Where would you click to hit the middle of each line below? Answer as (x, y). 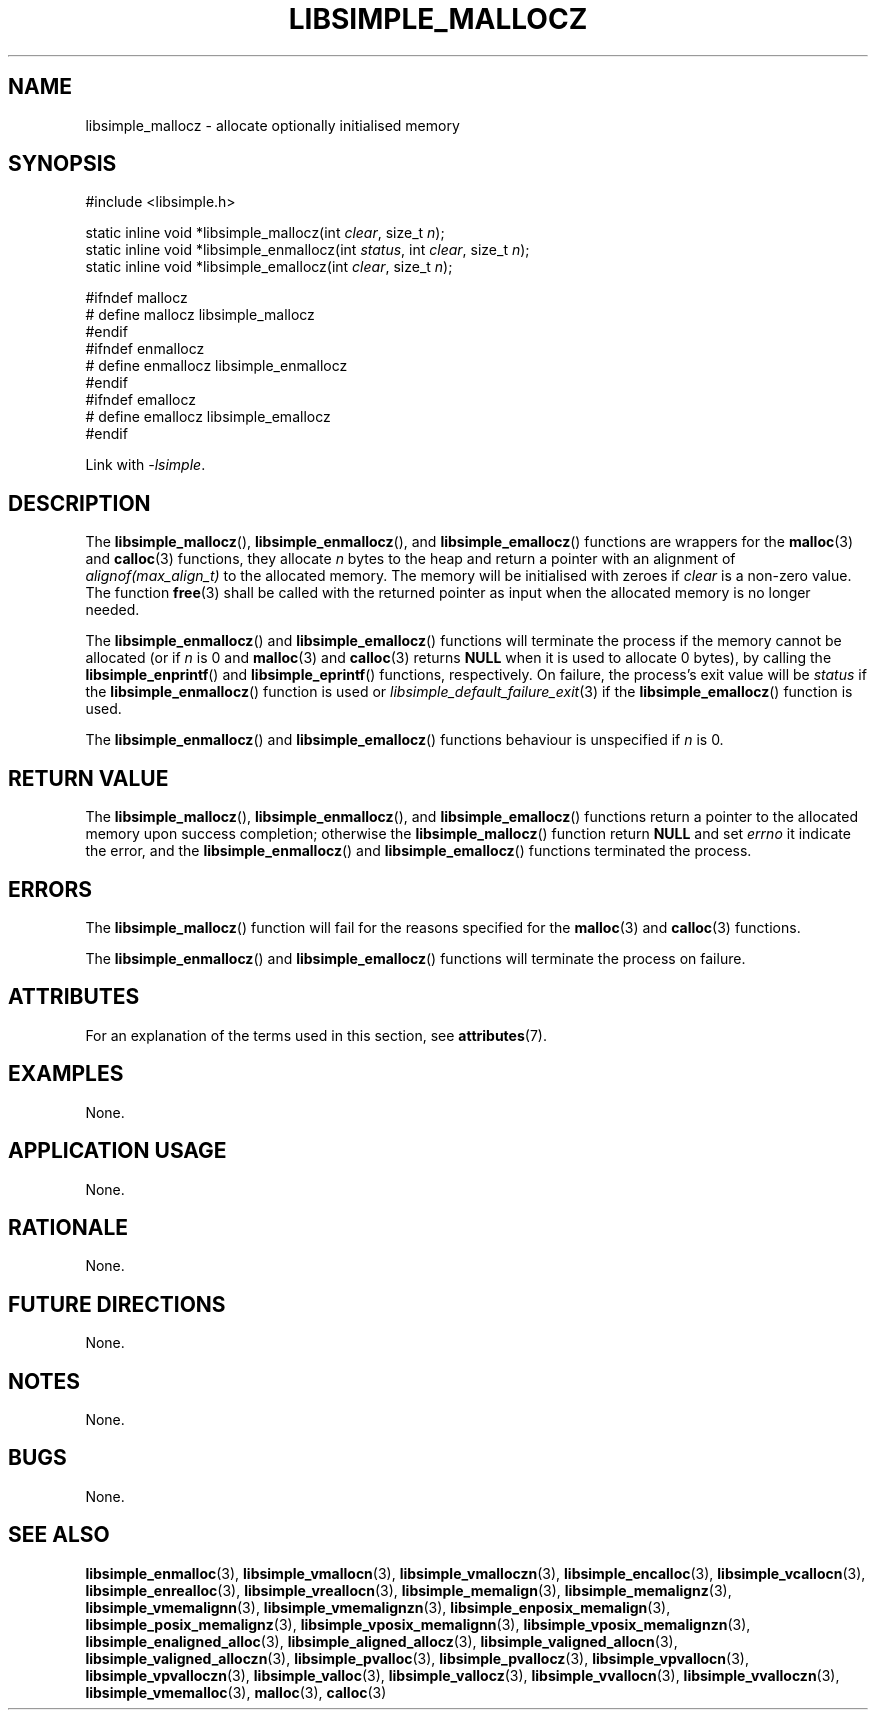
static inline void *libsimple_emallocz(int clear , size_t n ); (269, 267)
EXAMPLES (66, 1074)
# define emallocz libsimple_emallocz (208, 417)
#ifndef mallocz (136, 298)
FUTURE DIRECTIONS (117, 1304)
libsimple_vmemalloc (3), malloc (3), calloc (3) (236, 1692)
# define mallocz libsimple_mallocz (200, 315)
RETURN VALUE (88, 778)
